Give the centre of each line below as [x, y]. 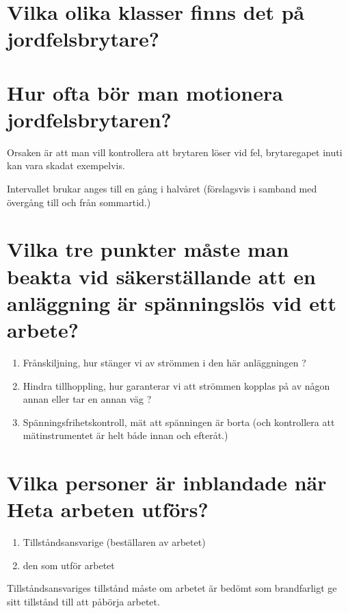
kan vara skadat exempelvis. [66, 165]
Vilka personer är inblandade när [167, 483]
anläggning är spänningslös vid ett [172, 302]
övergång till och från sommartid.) [79, 202]
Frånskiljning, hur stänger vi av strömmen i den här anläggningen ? [164, 362]
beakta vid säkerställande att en [161, 276]
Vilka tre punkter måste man [148, 249]
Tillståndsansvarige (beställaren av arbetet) [114, 542]
